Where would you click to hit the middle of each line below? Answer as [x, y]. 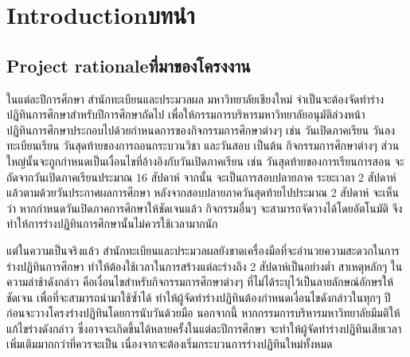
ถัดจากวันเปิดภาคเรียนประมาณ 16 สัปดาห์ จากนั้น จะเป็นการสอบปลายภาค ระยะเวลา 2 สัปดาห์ [201, 177]
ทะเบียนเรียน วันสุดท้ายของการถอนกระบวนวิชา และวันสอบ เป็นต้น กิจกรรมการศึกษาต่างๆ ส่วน [203, 145]
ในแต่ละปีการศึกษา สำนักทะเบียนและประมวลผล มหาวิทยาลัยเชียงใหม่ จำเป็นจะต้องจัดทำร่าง [195, 98]
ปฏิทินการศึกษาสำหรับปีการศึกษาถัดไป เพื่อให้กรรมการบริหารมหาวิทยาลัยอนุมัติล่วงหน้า [186, 114]
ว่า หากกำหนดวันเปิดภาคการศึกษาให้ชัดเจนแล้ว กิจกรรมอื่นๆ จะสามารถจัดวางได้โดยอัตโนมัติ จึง [205, 208]
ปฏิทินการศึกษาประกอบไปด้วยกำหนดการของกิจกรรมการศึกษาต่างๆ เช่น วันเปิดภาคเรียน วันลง [201, 129]
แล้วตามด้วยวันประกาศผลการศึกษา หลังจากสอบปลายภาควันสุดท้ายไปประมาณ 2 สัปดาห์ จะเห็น [203, 192]
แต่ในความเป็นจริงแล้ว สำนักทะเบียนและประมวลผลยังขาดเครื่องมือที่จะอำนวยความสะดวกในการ [203, 250]
